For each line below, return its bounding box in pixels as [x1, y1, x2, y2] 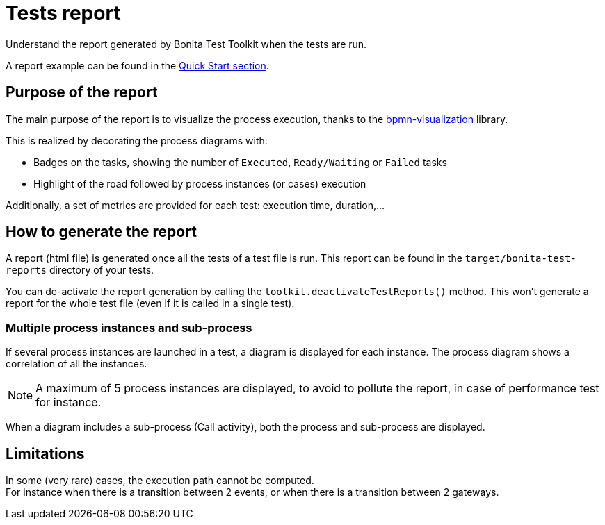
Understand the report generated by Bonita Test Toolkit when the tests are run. [6, 37, 367, 50]
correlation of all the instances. [6, 358, 147, 370]
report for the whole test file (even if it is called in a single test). [6, 297, 295, 310]
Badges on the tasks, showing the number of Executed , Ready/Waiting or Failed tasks [33, 156, 447, 168]
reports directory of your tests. [6, 264, 154, 276]
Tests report [6, 1, 121, 25]
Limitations [6, 444, 85, 462]
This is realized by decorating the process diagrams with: [6, 134, 268, 147]
